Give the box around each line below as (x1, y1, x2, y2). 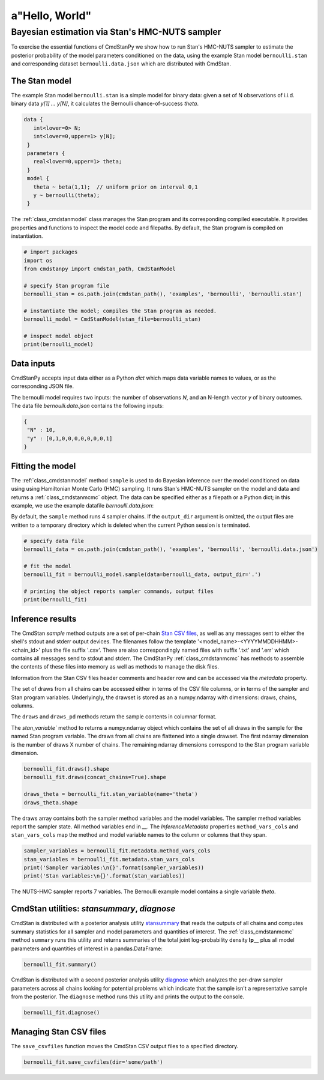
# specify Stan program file (23, 282, 110, 289)
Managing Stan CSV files (11, 1027, 107, 1037)
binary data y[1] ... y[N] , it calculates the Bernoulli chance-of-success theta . (11, 100, 199, 108)
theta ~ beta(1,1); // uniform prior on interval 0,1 (33, 183, 198, 190)
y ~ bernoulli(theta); (33, 192, 100, 198)
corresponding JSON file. (11, 383, 74, 390)
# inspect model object (23, 333, 94, 339)
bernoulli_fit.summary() (23, 961, 97, 968)
